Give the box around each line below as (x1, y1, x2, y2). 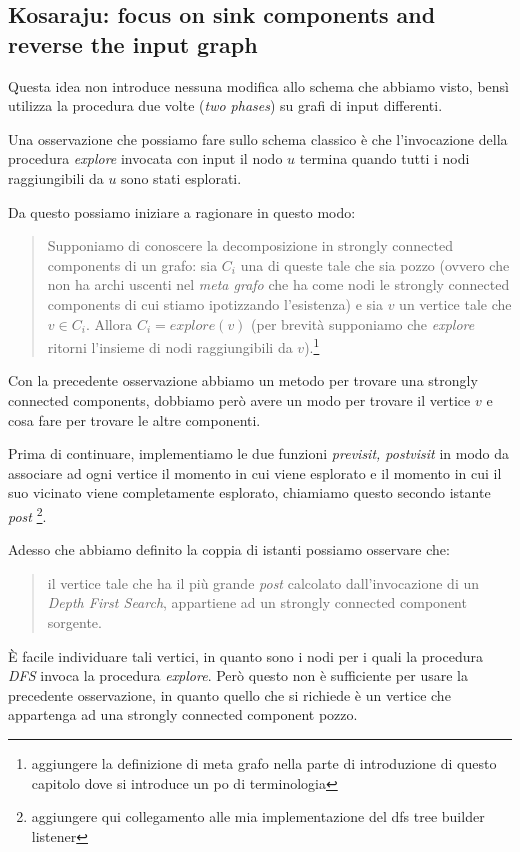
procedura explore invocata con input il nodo (8, 148, 283, 169)
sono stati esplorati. (121, 167, 242, 188)
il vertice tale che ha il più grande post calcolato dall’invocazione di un (47, 572, 480, 593)
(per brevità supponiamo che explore (251, 313, 475, 334)
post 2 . (8, 502, 47, 526)
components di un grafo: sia (47, 254, 218, 275)
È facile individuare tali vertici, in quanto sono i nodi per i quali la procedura (8, 645, 483, 666)
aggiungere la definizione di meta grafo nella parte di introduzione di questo (31, 752, 497, 773)
